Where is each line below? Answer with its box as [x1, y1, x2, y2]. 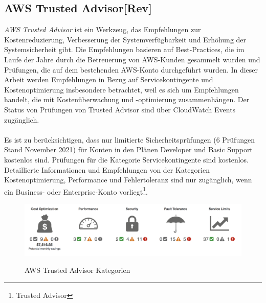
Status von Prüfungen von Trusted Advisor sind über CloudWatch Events [4, 104, 236, 114]
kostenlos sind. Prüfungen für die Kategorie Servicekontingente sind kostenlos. [4, 154, 249, 165]
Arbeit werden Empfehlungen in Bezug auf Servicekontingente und [4, 74, 213, 85]
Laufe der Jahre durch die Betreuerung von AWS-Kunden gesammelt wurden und [4, 54, 260, 64]
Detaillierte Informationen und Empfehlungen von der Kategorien [4, 164, 210, 175]
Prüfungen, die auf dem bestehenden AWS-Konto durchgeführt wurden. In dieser [4, 64, 258, 75]
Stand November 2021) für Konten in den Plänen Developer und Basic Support [4, 144, 253, 155]
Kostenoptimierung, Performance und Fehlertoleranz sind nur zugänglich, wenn [4, 174, 252, 185]
